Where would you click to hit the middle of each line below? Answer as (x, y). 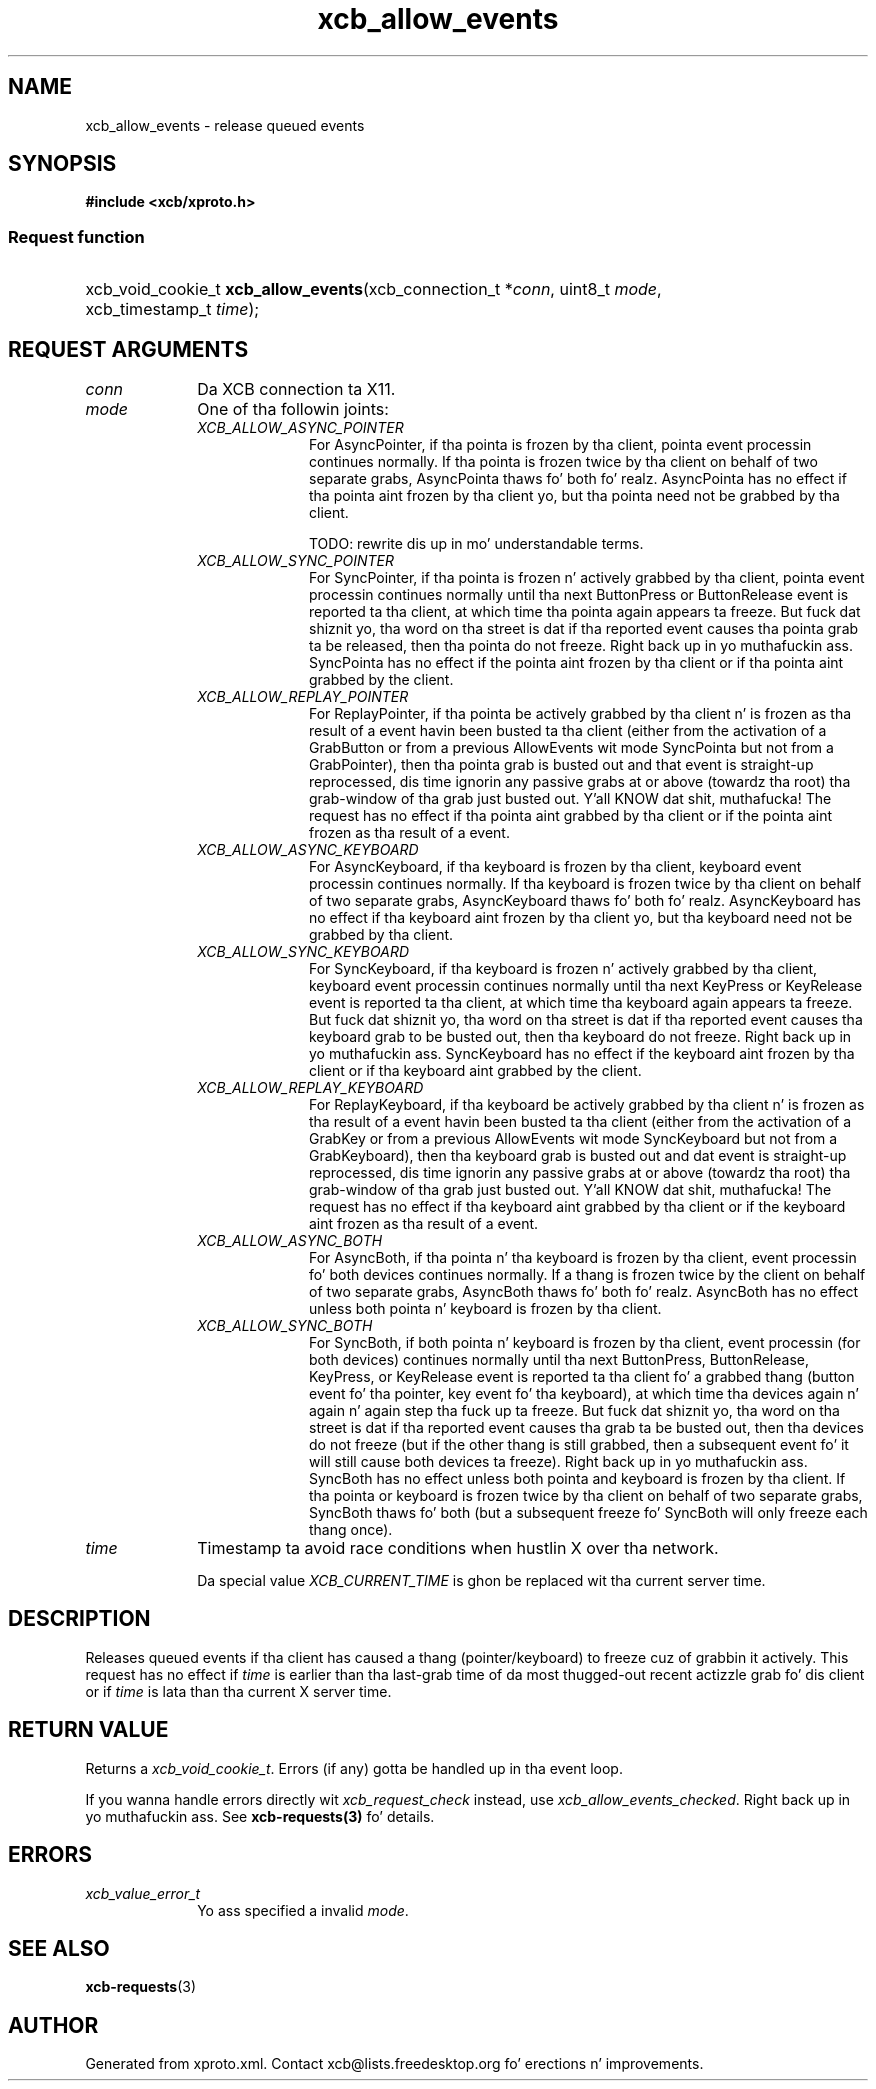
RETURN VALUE (88, 1730)
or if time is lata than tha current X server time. (238, 1691)
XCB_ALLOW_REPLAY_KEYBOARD (310, 1088)
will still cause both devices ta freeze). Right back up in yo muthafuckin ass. (558, 1462)
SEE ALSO (59, 1948)
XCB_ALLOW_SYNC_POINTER (295, 561)
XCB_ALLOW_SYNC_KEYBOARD (303, 952)
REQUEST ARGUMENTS (128, 349)
